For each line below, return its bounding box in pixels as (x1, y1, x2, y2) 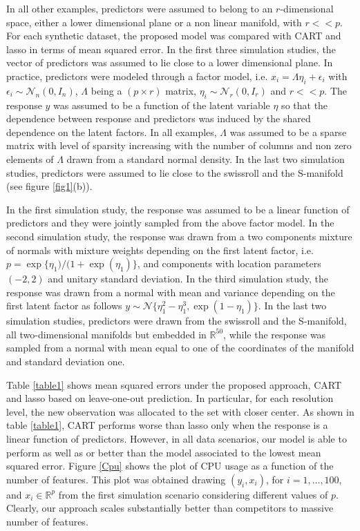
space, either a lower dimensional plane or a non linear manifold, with (6, 15, 302, 29)
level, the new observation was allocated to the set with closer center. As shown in (6, 404, 354, 418)
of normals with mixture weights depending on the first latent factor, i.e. (6, 242, 314, 257)
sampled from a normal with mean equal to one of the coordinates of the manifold (6, 340, 354, 355)
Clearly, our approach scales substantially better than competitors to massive (6, 501, 334, 515)
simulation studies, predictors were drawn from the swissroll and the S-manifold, (6, 313, 347, 328)
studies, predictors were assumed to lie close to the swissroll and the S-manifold (6, 165, 343, 180)
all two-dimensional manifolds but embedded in (6, 327, 207, 341)
